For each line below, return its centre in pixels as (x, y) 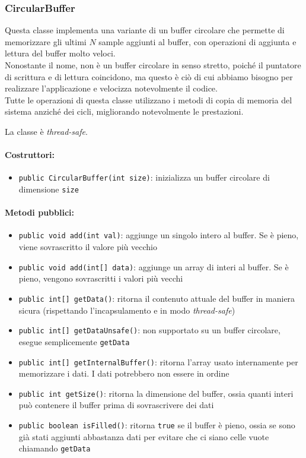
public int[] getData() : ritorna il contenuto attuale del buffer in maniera (157, 298)
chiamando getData (55, 448)
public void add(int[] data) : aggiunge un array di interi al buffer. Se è (154, 266)
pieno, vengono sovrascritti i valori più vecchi (101, 278)
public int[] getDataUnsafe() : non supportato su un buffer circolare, (149, 330)
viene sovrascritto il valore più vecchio (88, 247)
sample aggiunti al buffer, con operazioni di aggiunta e (197, 41)
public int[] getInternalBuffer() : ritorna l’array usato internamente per (158, 361)
